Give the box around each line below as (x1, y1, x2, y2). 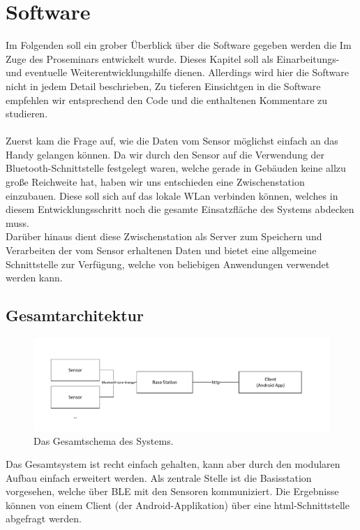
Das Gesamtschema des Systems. (33, 433, 174, 448)
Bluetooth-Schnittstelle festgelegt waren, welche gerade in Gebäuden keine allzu (6, 161, 346, 175)
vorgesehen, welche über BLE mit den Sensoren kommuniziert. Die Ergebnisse (6, 484, 339, 499)
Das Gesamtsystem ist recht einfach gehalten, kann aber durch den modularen (6, 457, 340, 471)
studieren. (6, 106, 48, 121)
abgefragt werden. (6, 511, 82, 526)
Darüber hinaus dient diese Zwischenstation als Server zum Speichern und (6, 229, 322, 244)
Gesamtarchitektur (6, 304, 144, 326)
